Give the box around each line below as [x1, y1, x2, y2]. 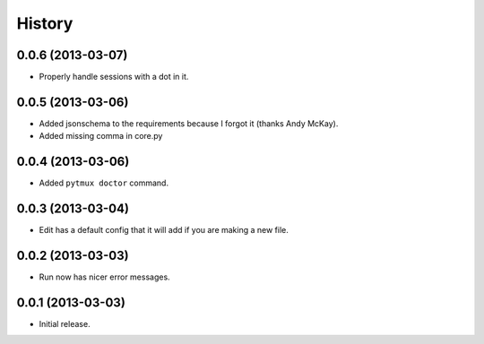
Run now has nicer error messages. [39, 271, 170, 282]
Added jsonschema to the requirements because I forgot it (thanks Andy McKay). [39, 117, 339, 129]
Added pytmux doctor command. [39, 177, 169, 188]
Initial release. [39, 318, 91, 329]
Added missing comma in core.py [39, 131, 163, 142]
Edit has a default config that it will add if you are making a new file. [39, 225, 289, 236]
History [16, 13, 73, 33]
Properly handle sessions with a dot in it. [39, 72, 189, 82]
